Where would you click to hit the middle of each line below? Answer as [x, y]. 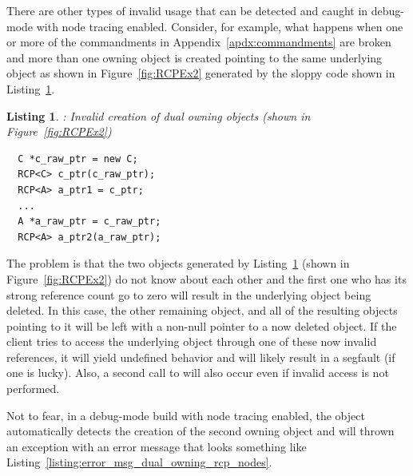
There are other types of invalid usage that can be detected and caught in [187, 10]
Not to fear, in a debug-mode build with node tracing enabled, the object [186, 415]
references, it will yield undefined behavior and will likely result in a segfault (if [201, 357]
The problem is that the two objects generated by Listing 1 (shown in [178, 263]
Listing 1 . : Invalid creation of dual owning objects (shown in [159, 115]
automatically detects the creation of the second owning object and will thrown [201, 431]
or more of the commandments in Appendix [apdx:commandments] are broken [199, 42]
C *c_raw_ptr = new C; [78, 159]
